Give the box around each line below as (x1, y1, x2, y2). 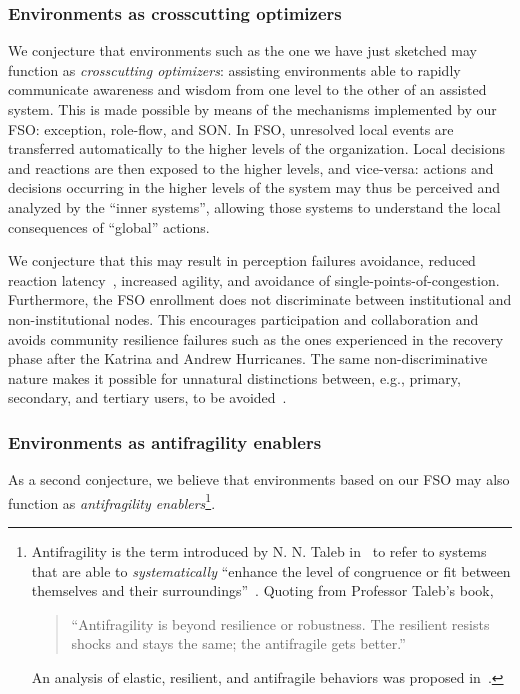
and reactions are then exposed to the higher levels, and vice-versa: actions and (8, 157, 494, 178)
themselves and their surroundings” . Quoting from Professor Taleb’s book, (31, 580, 494, 601)
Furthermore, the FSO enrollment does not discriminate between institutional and (8, 289, 512, 310)
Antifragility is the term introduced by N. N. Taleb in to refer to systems (31, 540, 487, 561)
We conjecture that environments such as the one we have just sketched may (8, 40, 477, 61)
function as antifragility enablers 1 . (8, 489, 216, 513)
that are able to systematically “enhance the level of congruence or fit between (31, 560, 511, 581)
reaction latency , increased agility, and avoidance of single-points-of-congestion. (8, 269, 500, 290)
